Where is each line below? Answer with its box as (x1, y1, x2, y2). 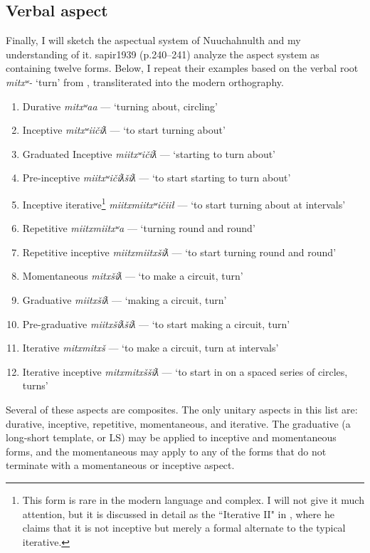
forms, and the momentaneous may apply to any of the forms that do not (6, 443, 327, 458)
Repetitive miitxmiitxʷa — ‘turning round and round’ (22, 221, 255, 236)
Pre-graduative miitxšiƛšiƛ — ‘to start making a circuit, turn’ (22, 316, 290, 331)
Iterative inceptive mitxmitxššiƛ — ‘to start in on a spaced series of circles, (22, 364, 348, 379)
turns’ (22, 378, 48, 393)
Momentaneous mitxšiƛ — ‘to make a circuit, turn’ (22, 268, 243, 283)
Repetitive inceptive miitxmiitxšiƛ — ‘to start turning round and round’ (22, 244, 337, 259)
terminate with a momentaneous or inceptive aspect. (6, 458, 235, 473)
